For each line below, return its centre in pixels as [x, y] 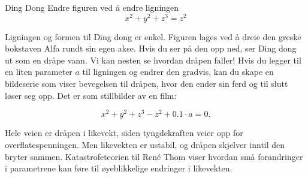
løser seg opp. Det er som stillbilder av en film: [91, 95]
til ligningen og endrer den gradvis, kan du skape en [178, 72]
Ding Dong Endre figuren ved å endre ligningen [92, 7]
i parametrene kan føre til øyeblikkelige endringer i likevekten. [119, 168]
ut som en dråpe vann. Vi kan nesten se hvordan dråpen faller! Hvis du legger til [153, 60]
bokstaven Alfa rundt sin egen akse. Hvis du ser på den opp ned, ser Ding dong [151, 48]
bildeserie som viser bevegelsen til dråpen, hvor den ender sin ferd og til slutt [147, 84]
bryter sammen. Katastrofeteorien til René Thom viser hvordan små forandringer [154, 156]
